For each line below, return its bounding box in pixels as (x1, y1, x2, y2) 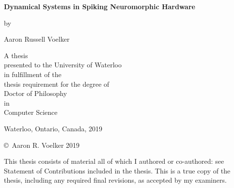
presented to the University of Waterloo (4, 60, 122, 70)
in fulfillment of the (4, 69, 62, 79)
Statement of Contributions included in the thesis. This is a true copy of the (4, 165, 231, 175)
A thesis (4, 50, 28, 60)
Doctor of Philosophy (4, 88, 67, 98)
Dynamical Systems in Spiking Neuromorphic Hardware (4, 1, 195, 11)
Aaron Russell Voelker (4, 34, 70, 44)
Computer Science (4, 107, 58, 117)
